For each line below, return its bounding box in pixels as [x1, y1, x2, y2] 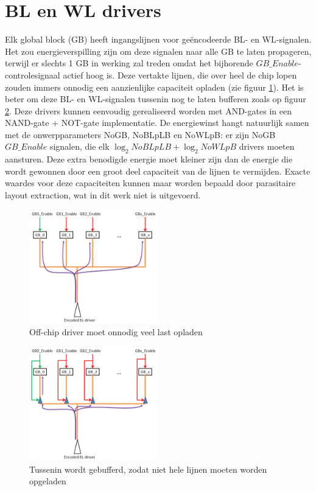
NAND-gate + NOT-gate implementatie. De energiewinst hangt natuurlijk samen [5, 116, 309, 129]
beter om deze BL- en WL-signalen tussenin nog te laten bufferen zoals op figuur [5, 92, 306, 105]
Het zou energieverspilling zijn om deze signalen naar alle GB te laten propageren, [5, 44, 312, 57]
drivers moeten [239, 140, 295, 153]
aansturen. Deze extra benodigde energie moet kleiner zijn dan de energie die [5, 153, 293, 165]
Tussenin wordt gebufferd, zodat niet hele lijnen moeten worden [29, 462, 267, 475]
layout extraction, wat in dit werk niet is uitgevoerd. [5, 189, 201, 201]
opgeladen [29, 475, 66, 487]
